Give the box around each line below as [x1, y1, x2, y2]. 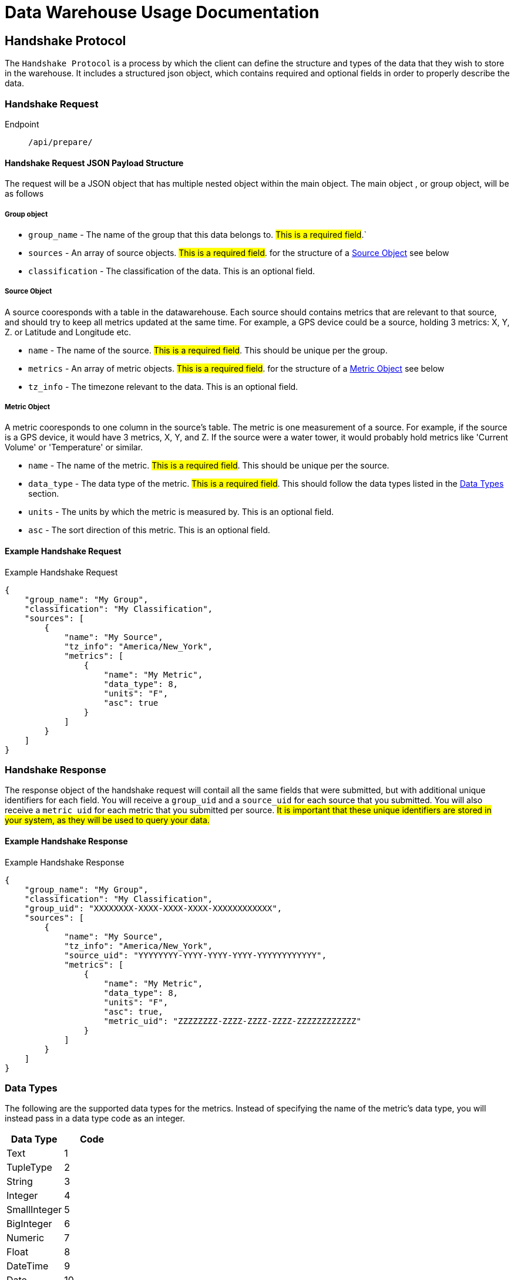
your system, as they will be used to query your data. [5, 815, 210, 826]
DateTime [6, 1260, 49, 1272]
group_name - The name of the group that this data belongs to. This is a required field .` [28, 229, 367, 240]
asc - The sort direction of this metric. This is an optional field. [28, 525, 270, 535]
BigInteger [6, 1218, 52, 1230]
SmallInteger [6, 1204, 62, 1216]
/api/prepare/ [28, 137, 93, 147]
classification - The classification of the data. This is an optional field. [28, 265, 315, 276]
